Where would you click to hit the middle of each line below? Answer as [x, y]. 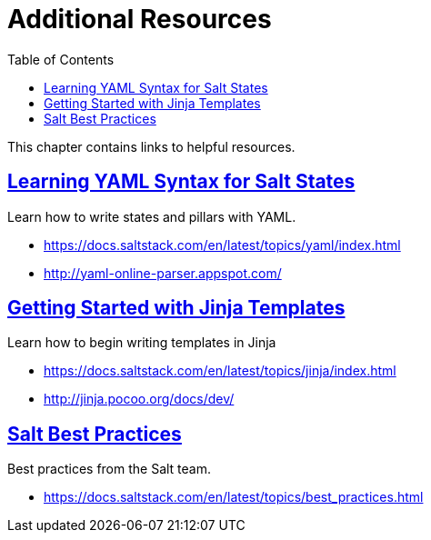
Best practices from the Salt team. [110, 469]
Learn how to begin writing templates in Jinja [142, 343]
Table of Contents [61, 59]
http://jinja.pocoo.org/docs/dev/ [139, 399]
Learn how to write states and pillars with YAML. [152, 216]
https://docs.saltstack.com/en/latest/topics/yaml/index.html [222, 245]
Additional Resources [140, 19]
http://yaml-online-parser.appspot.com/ [163, 273]
